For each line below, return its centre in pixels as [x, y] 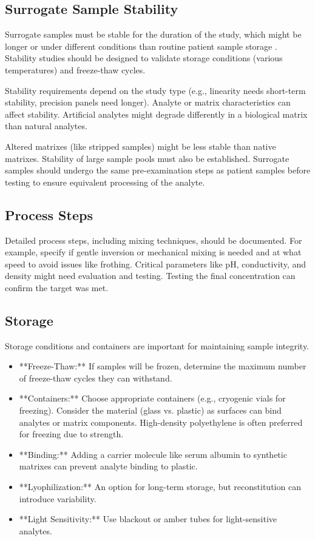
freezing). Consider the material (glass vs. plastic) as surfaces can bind [150, 410]
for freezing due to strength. [71, 434]
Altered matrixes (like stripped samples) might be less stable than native [141, 146]
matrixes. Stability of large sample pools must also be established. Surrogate [147, 158]
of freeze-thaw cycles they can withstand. [96, 378]
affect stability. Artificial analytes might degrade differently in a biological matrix [156, 114]
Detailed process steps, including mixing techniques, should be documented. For [154, 240]
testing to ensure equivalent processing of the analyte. [105, 182]
